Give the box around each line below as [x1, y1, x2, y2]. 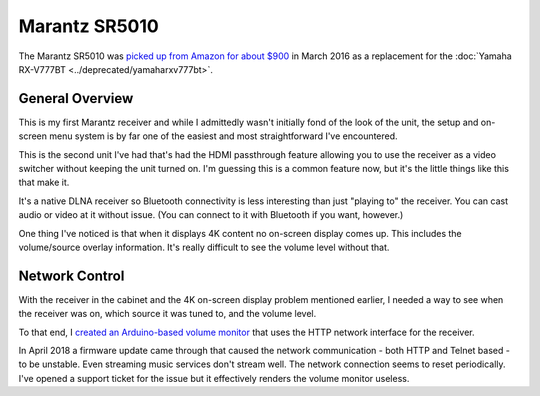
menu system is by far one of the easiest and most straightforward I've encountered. [48, 130, 399, 142]
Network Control [18, 267, 125, 284]
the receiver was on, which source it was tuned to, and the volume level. [18, 308, 317, 320]
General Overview [18, 90, 134, 107]
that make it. [18, 176, 70, 189]
